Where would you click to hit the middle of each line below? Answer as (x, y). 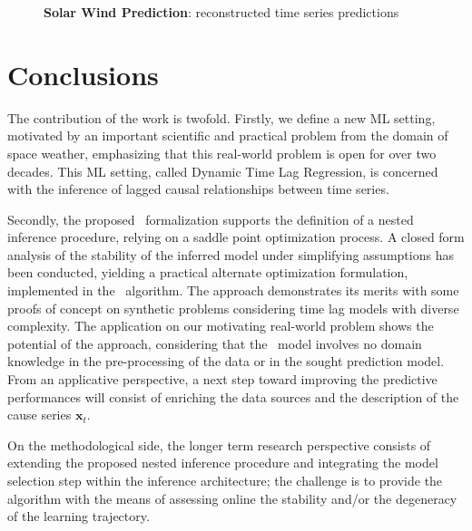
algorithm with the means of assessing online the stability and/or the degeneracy (232, 498)
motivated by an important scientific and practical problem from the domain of (228, 135)
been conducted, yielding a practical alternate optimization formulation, (208, 272)
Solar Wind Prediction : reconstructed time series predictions (221, 12)
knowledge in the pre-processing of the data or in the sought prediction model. (226, 361)
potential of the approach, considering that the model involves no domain (215, 343)
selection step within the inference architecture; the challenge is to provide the (225, 480)
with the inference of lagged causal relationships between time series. (198, 189)
